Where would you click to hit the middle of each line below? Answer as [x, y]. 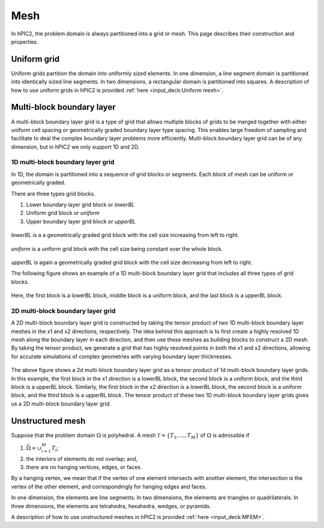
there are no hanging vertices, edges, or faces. [84, 467]
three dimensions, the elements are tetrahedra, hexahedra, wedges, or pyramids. [111, 506]
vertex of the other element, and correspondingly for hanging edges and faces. [109, 487]
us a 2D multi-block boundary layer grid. [61, 403]
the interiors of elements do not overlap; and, [82, 458]
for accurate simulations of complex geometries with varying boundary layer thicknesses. [122, 356]
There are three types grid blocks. [53, 193]
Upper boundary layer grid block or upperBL [81, 221]
